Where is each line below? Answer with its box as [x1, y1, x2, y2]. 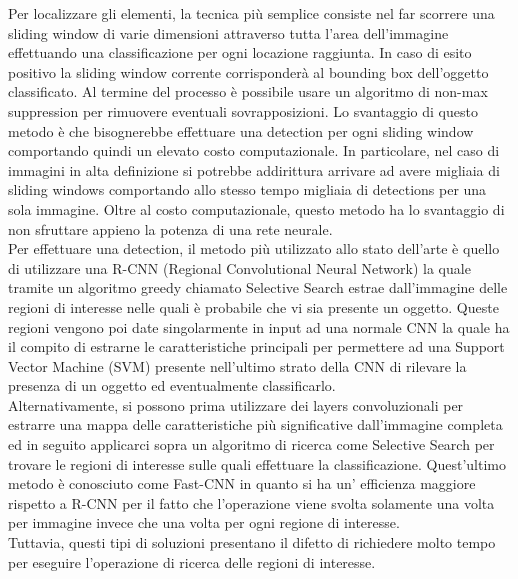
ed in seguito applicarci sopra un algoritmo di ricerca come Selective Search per [8, 434, 495, 455]
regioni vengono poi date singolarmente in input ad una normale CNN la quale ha [8, 316, 510, 337]
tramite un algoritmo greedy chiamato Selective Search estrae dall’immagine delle [8, 277, 508, 298]
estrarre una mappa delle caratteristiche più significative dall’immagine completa [8, 414, 503, 435]
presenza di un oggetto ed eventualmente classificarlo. [8, 375, 336, 396]
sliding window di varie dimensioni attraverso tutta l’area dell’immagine [8, 22, 449, 43]
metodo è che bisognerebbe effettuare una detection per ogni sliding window [8, 120, 474, 141]
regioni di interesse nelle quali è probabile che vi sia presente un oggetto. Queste [8, 296, 499, 317]
